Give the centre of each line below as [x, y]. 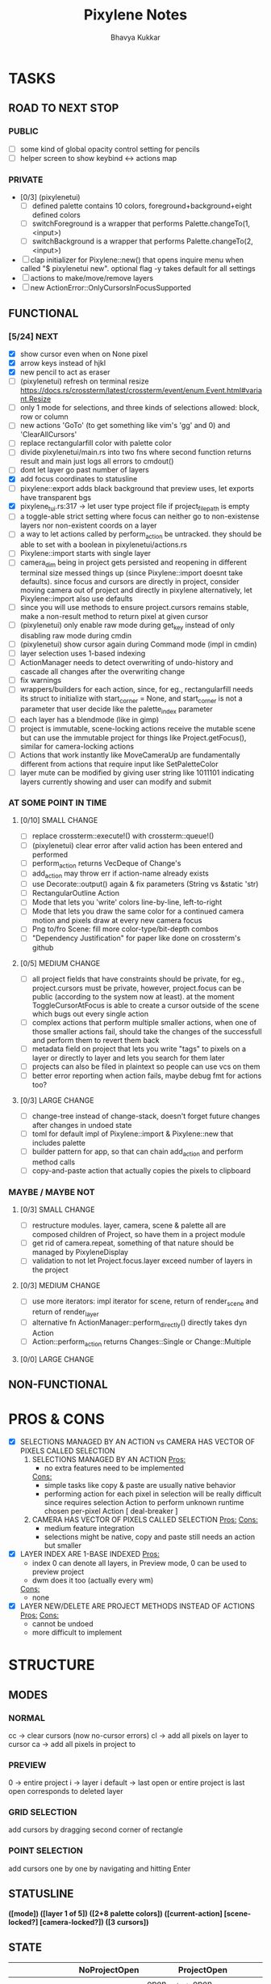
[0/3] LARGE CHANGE [57, 1100]
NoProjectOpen [109, 1970]
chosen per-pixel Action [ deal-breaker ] [111, 1511]
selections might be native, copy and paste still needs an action [150, 1537]
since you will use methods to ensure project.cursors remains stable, [134, 608]
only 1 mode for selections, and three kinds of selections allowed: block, [140, 408]
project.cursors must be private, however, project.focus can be [137, 988]
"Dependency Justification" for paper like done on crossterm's [136, 938]
